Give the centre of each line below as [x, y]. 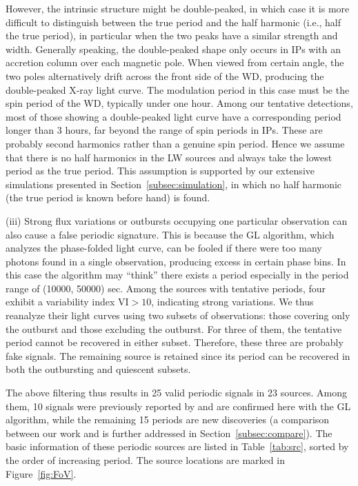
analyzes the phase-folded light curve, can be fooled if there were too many [164, 248]
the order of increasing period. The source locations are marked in [145, 460]
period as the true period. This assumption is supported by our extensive [160, 171]
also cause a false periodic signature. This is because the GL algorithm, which [170, 234]
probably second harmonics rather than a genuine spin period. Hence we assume [175, 143]
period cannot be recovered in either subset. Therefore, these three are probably [175, 342]
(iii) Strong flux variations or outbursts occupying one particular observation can [177, 220]
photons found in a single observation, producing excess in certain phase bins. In [176, 261]
